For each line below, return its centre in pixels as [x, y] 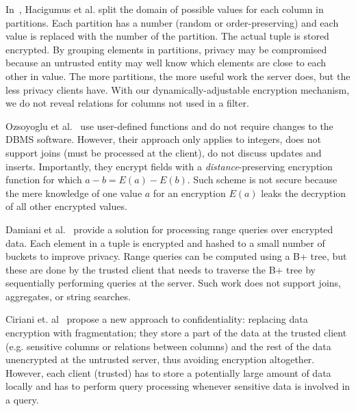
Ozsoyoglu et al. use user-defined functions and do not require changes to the [169, 125]
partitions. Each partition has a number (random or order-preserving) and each [172, 22]
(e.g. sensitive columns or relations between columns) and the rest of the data [168, 346]
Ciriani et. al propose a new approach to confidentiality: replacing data [157, 319]
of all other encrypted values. [66, 206]
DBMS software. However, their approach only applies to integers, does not [163, 139]
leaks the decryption [304, 193]
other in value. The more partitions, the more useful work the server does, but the [178, 76]
